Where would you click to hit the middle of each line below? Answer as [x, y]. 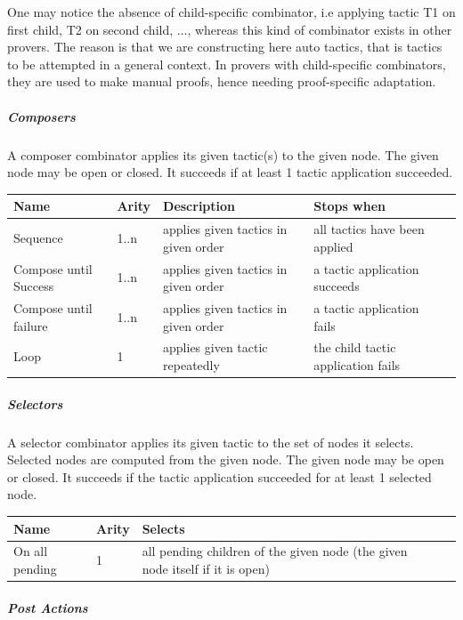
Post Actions [48, 607]
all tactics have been [369, 229]
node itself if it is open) [206, 568]
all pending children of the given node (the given [275, 551]
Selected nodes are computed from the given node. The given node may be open [226, 459]
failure [31, 325]
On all [31, 551]
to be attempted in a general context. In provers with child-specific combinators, [227, 64]
